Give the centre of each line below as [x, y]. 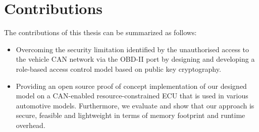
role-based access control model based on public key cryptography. [118, 69]
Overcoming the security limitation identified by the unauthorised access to [133, 49]
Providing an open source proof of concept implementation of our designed [131, 86]
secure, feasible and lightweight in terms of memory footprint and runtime [131, 115]
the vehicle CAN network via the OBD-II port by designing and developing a [135, 59]
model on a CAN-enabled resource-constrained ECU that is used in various [132, 96]
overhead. [31, 125]
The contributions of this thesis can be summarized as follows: [100, 32]
